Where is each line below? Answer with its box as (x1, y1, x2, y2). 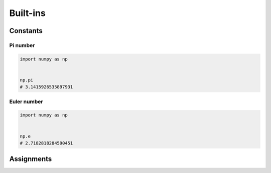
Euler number (9, 98, 43, 105)
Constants (9, 26, 43, 35)
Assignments (9, 155, 52, 163)
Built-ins (9, 7, 46, 18)
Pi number (9, 41, 35, 48)
